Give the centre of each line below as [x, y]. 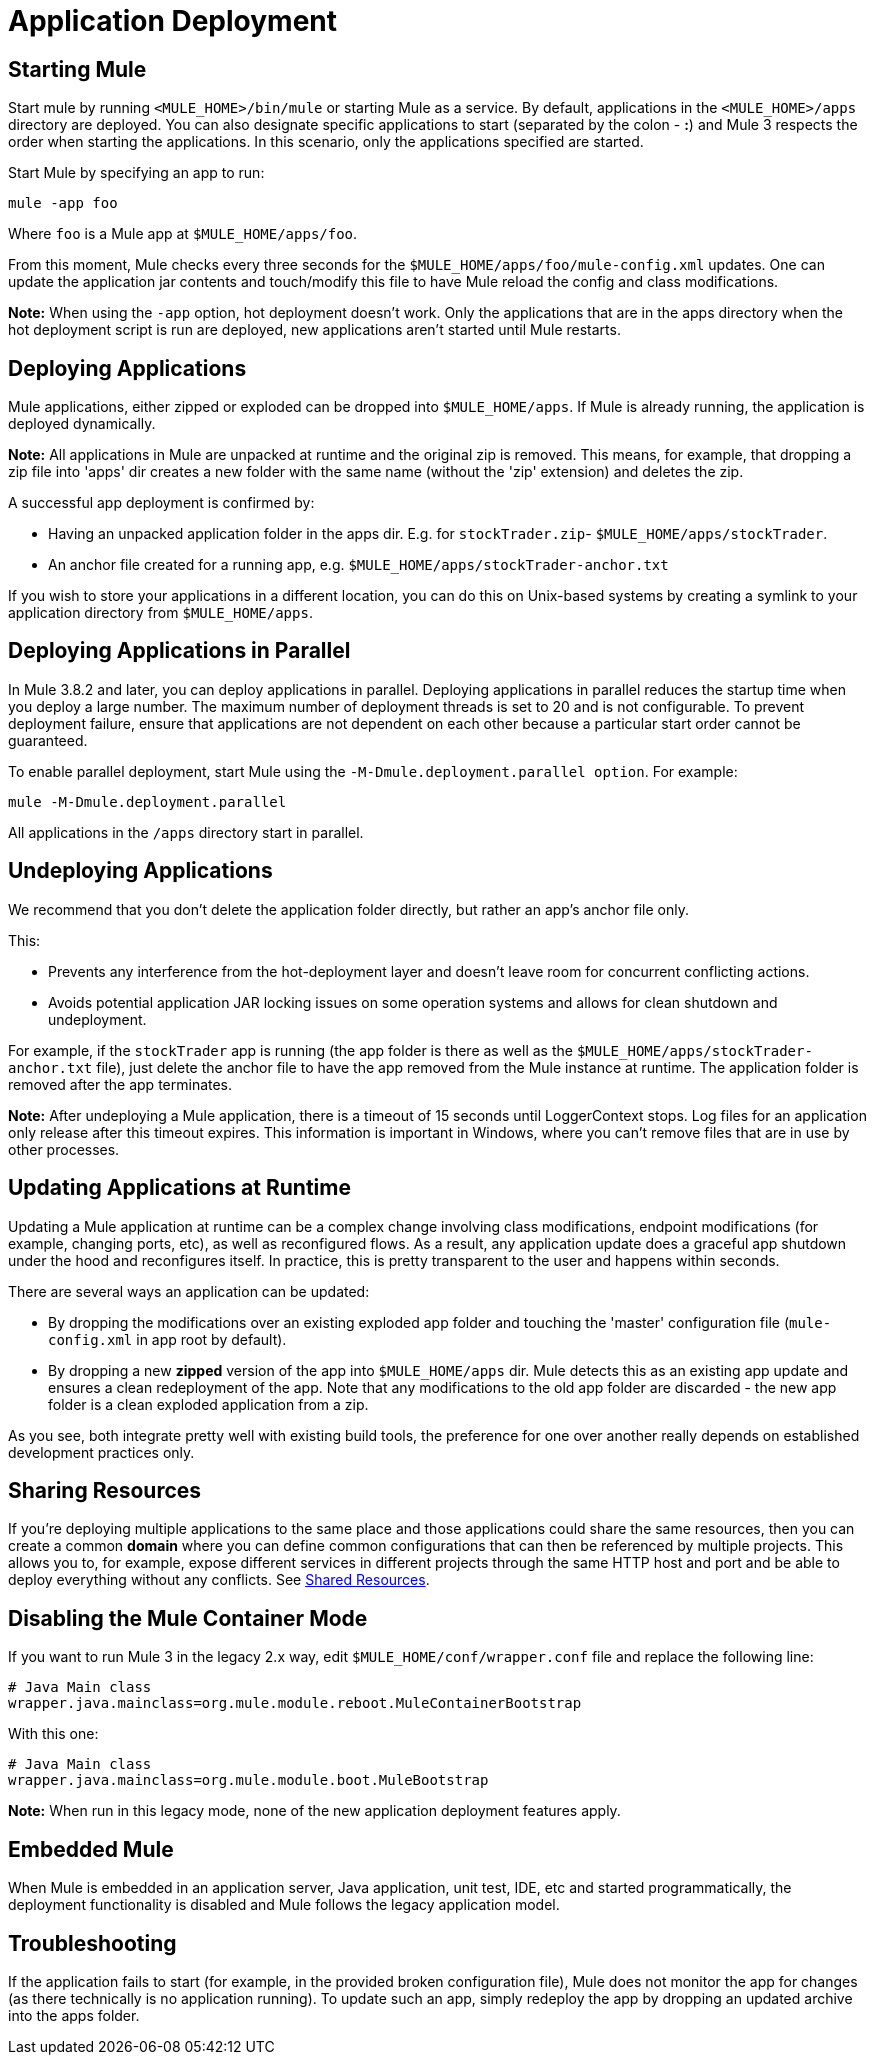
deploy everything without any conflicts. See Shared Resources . [219, 1580]
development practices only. [101, 1452]
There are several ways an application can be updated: [189, 1291]
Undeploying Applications [140, 871]
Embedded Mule [91, 1849]
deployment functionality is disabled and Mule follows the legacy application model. [284, 1905]
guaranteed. [48, 740]
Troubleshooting [92, 1943]
